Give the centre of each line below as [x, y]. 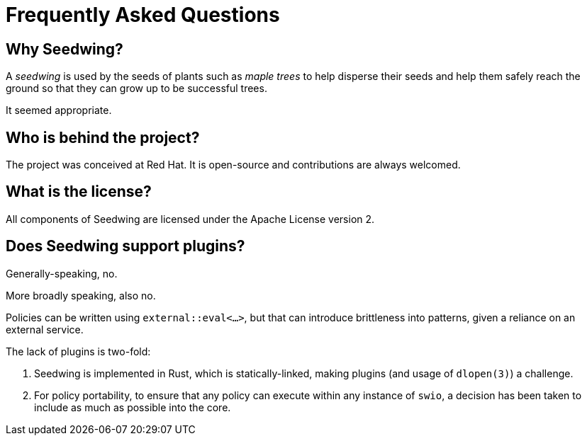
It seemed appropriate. [59, 110]
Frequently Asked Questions [143, 15]
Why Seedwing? [65, 49]
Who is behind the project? [103, 137]
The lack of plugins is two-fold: [78, 351]
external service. [45, 329]
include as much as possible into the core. [133, 407]
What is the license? [79, 192]
